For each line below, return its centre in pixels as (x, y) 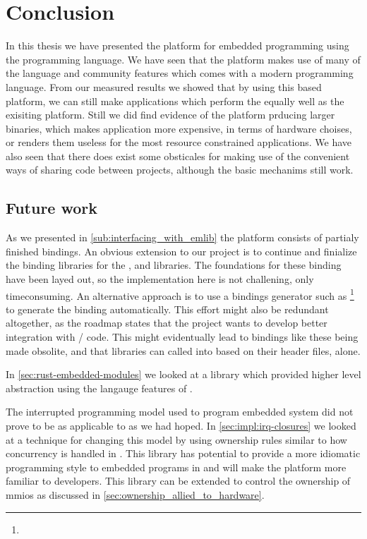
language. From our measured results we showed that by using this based (164, 86)
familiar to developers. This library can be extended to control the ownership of (178, 481)
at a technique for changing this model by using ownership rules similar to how (176, 439)
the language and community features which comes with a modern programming (180, 73)
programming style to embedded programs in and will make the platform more (176, 467)
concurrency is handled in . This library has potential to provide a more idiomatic (183, 453)
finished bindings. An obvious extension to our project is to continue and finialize (181, 251)
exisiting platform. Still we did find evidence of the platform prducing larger (170, 115)
